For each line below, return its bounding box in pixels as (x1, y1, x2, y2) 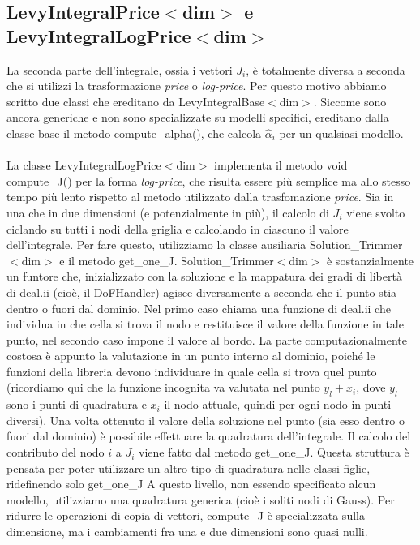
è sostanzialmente (326, 251, 414, 268)
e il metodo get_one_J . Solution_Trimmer (59, 251, 274, 268)
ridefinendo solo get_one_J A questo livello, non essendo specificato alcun (6, 475, 376, 492)
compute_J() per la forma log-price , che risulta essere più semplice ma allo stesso (6, 172, 411, 189)
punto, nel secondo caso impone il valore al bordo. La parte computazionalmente (6, 331, 407, 348)
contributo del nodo (6, 444, 105, 461)
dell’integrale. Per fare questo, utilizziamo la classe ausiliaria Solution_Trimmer (6, 236, 403, 253)
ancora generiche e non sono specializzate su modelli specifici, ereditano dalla (6, 109, 389, 126)
